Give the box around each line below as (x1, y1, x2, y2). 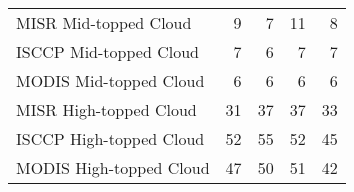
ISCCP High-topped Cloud (16, 127, 205, 150)
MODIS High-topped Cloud (16, 156, 210, 179)
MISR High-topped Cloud (16, 98, 197, 121)
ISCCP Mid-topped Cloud (16, 40, 199, 63)
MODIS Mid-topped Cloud (16, 69, 205, 92)
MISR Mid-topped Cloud (16, 11, 192, 34)
